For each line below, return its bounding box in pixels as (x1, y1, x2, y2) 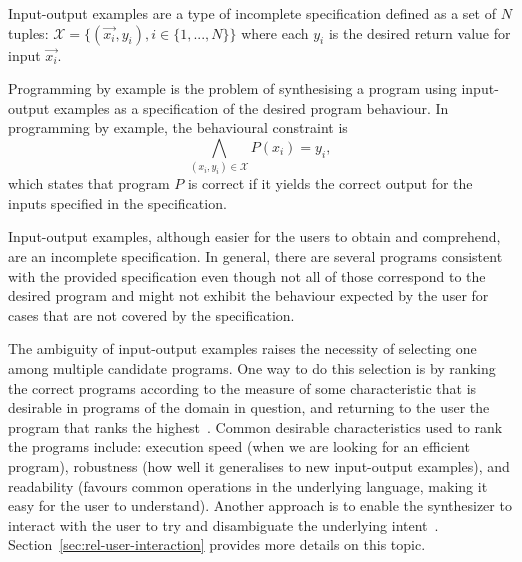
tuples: (8, 22, 49, 43)
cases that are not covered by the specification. (8, 304, 295, 325)
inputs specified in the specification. (8, 192, 227, 213)
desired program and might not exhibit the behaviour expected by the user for (8, 285, 489, 306)
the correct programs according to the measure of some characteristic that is (8, 377, 477, 398)
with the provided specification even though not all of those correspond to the (8, 265, 486, 286)
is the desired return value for (328, 22, 511, 43)
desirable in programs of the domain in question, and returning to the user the (8, 397, 490, 418)
